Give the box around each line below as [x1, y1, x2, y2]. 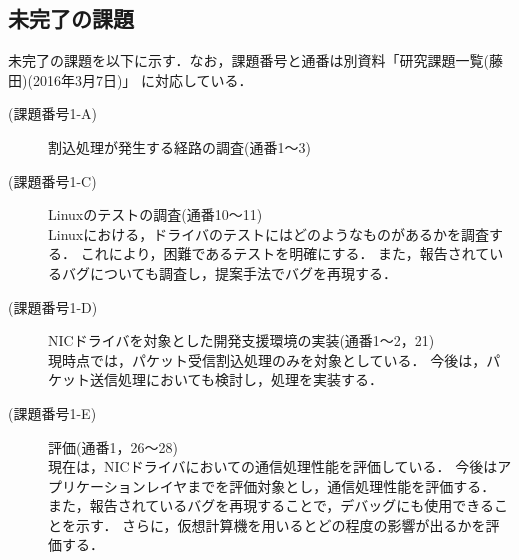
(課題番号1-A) [8, 103, 98, 124]
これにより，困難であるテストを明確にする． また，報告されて [80, 243, 490, 264]
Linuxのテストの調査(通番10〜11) [48, 204, 263, 225]
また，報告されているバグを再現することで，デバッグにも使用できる [48, 495, 495, 516]
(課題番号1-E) [8, 402, 97, 423]
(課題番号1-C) [8, 170, 97, 191]
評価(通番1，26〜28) [48, 436, 178, 457]
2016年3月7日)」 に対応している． [32, 69, 253, 90]
